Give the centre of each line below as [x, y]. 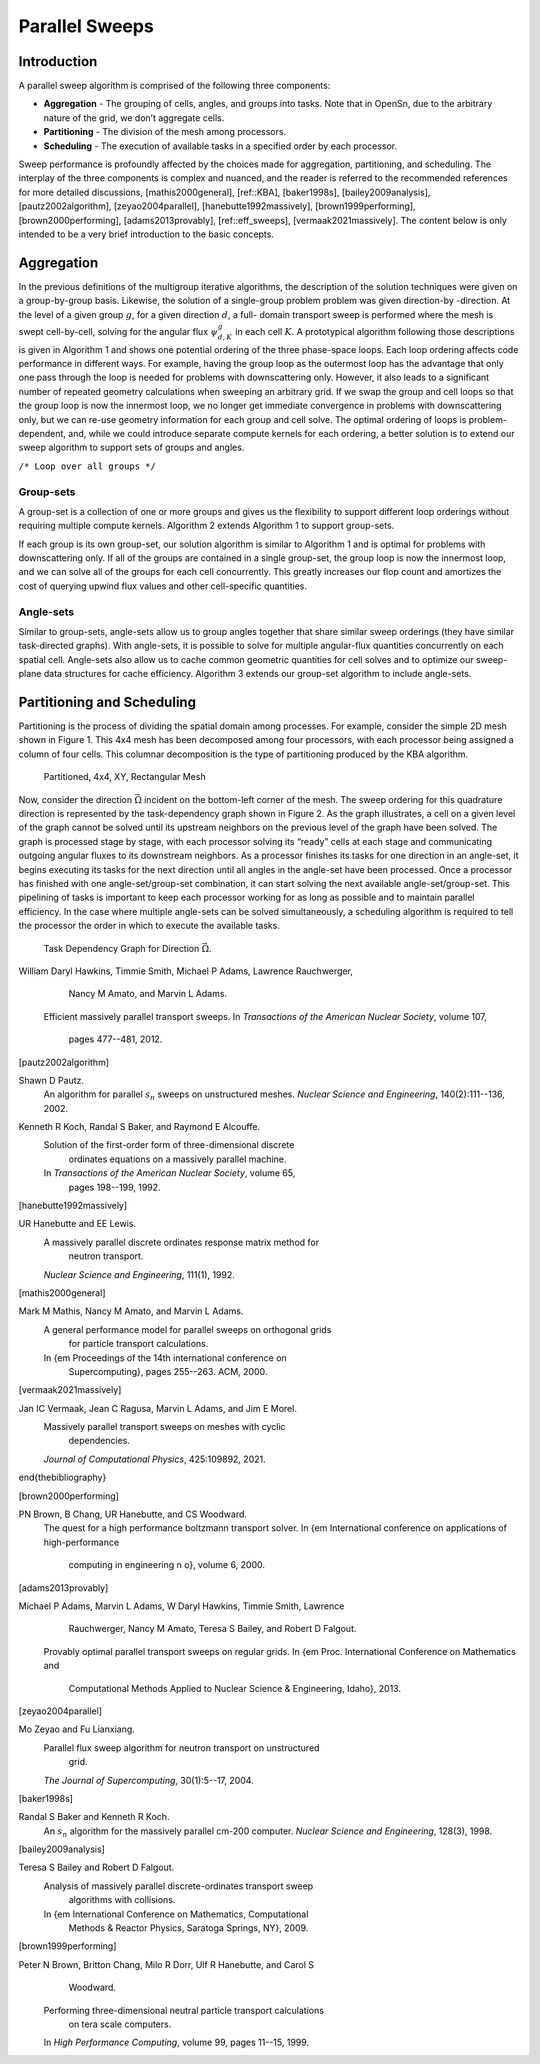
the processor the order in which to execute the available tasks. [149, 926]
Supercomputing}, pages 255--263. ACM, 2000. [168, 1371]
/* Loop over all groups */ [87, 466]
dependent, [42, 433]
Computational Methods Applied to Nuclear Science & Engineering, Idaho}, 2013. [235, 1688]
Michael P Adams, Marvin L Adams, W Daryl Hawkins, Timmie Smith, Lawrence [181, 1606]
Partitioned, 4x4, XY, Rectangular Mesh [124, 777]
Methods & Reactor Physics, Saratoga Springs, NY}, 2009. [188, 1928]
